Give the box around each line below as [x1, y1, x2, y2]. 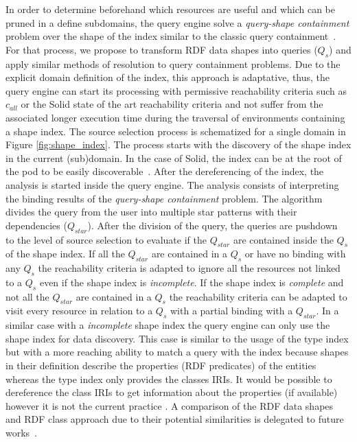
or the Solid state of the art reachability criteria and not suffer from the [21, 97, 323, 111]
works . [5, 426, 38, 440]
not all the [5, 289, 49, 303]
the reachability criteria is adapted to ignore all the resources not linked [38, 261, 341, 275]
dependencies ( [5, 218, 67, 232]
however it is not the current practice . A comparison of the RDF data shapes [5, 398, 334, 412]
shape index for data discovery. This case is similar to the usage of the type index [5, 331, 349, 345]
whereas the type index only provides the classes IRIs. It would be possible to [5, 371, 332, 386]
